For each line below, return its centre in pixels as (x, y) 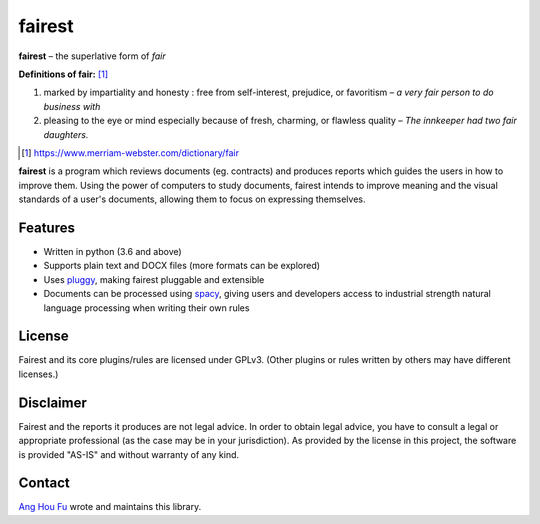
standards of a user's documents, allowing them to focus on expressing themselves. (192, 199)
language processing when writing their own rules (146, 307)
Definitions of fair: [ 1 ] (63, 74)
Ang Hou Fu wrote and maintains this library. (110, 507)
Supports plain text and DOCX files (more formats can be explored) (181, 266)
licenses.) (38, 374)
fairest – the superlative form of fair (92, 56)
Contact (44, 483)
